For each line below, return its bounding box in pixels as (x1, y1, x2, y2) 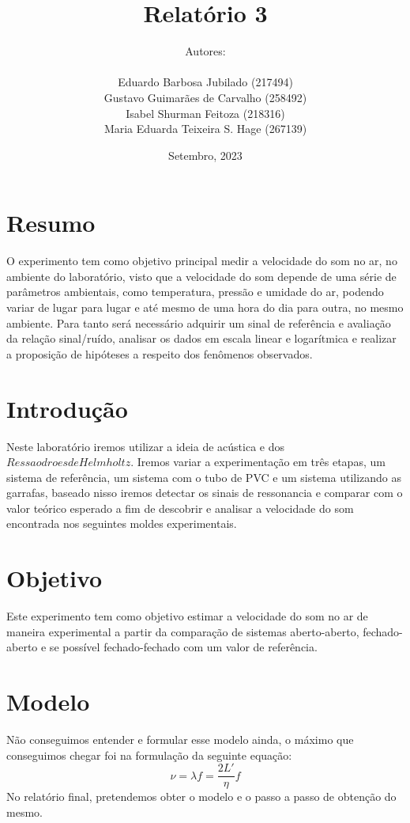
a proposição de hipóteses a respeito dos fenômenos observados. (6, 345, 313, 362)
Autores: (185, 43, 226, 59)
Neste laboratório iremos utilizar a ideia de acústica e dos (6, 438, 284, 454)
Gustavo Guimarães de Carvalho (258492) (103, 89, 307, 105)
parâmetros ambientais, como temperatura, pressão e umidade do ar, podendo (6, 283, 384, 300)
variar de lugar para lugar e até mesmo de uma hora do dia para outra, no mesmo (6, 299, 404, 315)
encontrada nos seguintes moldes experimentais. (6, 515, 237, 532)
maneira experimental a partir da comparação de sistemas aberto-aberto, (6, 623, 359, 639)
